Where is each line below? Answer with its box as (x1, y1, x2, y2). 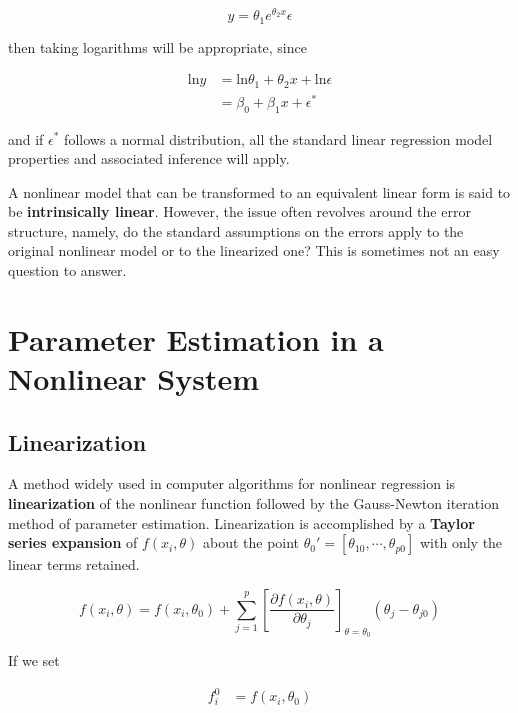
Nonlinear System (8, 358, 260, 399)
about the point (202, 532, 300, 553)
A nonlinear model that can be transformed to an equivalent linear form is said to (8, 181, 511, 202)
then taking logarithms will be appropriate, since (8, 36, 307, 57)
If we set (8, 650, 60, 671)
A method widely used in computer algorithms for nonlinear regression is (8, 473, 456, 494)
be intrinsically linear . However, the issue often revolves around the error (8, 201, 471, 222)
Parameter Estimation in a (8, 318, 384, 359)
